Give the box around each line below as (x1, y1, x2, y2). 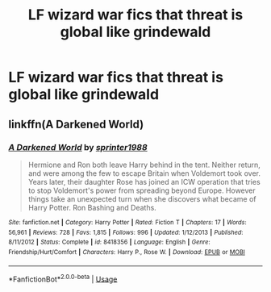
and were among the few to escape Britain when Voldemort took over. (27, 168, 261, 178)
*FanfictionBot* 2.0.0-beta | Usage (8, 273, 118, 284)
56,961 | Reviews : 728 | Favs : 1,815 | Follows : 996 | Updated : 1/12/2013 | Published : (8, 228, 244, 236)
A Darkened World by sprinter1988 (8, 141, 148, 152)
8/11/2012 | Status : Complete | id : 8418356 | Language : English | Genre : (8, 238, 211, 247)
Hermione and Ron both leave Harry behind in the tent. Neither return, (27, 160, 261, 169)
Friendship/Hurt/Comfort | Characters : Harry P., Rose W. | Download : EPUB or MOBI (8, 248, 246, 256)
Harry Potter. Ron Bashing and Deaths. (27, 202, 157, 212)
